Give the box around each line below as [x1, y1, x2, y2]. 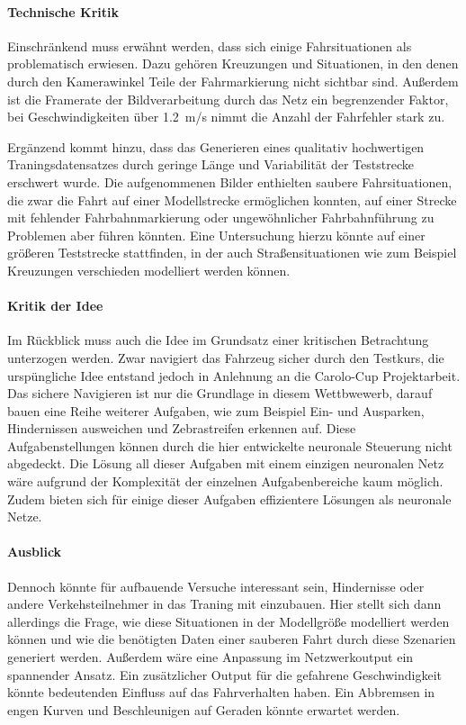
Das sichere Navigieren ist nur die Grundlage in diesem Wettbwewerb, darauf [7, 384, 433, 403]
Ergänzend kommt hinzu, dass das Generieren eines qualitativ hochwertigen [7, 137, 425, 156]
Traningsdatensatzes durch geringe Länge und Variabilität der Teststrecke [7, 155, 414, 174]
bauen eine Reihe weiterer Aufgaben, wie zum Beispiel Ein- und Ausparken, [7, 401, 425, 420]
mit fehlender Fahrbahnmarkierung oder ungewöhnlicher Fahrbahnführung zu [7, 208, 435, 227]
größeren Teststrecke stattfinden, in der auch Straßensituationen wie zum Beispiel [7, 243, 457, 262]
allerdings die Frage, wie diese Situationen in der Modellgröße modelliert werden [7, 612, 450, 630]
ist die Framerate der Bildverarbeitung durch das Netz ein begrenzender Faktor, [7, 89, 449, 108]
